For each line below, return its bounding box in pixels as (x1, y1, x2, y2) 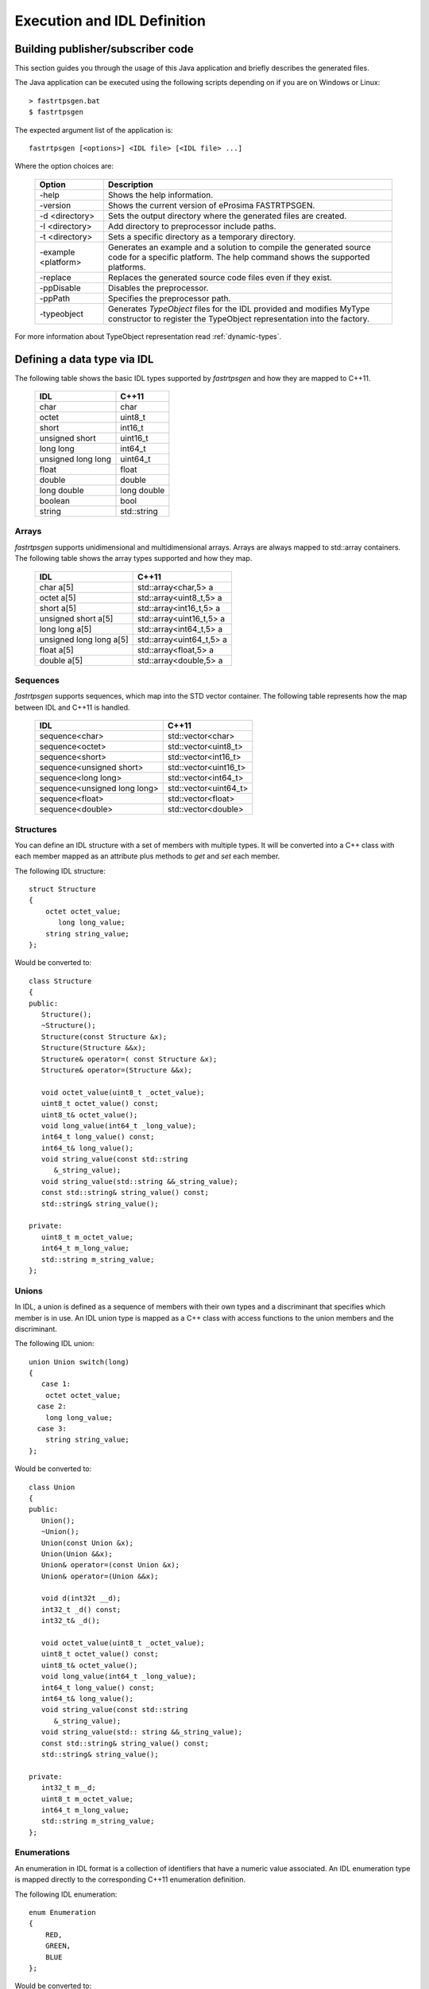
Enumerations (14, 1847, 71, 1858)
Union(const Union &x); (41, 1538, 134, 1547)
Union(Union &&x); (41, 1549, 113, 1559)
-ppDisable (39, 282, 81, 294)
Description (107, 179, 154, 190)
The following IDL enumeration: (14, 1890, 118, 1899)
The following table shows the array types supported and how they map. (14, 554, 253, 563)
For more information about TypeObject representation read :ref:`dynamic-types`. (14, 331, 282, 341)
